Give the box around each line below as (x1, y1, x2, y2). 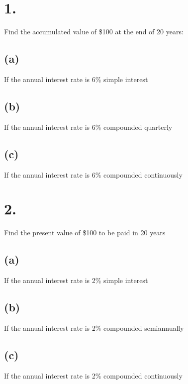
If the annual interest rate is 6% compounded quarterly (4, 121, 173, 132)
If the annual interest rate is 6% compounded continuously (4, 169, 183, 180)
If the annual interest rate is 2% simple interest (4, 275, 148, 286)
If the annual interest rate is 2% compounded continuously (4, 370, 183, 381)
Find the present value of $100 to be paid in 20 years (4, 227, 166, 238)
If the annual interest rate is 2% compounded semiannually (4, 322, 184, 333)
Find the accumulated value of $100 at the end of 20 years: (4, 26, 184, 37)
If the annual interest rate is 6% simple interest (4, 74, 148, 84)
